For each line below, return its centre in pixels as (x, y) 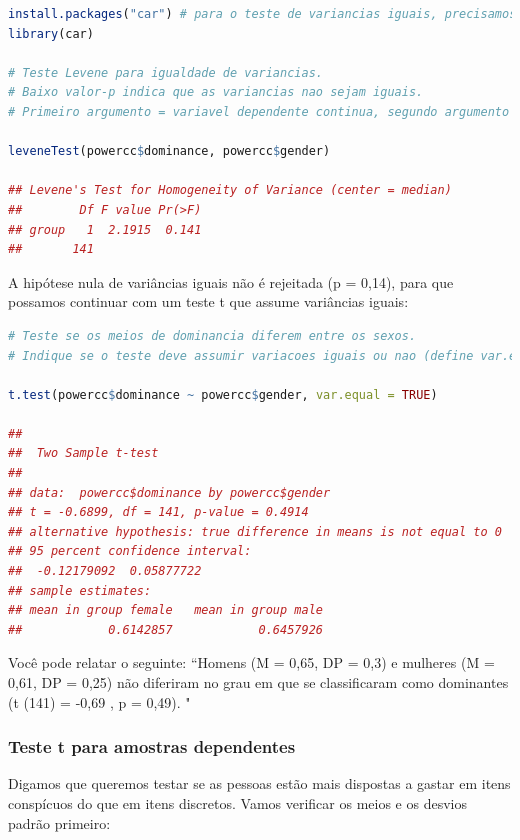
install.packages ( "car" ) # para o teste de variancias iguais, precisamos (262, 14)
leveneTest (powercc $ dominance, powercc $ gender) (169, 151)
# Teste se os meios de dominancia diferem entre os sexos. (212, 335)
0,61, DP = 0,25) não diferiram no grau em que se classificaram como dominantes (258, 682)
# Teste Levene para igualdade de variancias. (165, 72)
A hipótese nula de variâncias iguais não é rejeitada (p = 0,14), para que (231, 281)
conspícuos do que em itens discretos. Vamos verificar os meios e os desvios (237, 803)
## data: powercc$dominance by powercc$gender (169, 492)
